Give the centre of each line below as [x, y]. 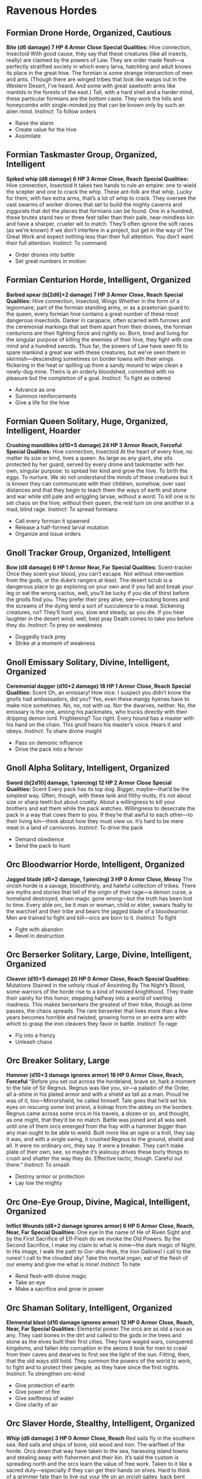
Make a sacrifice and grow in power [59, 1289]
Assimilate [28, 136]
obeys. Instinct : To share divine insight [54, 731]
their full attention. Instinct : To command [56, 243]
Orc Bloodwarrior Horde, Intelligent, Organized [96, 864]
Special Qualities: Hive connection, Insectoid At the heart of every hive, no [99, 452]
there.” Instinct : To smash [38, 1165]
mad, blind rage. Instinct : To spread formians [62, 509]
